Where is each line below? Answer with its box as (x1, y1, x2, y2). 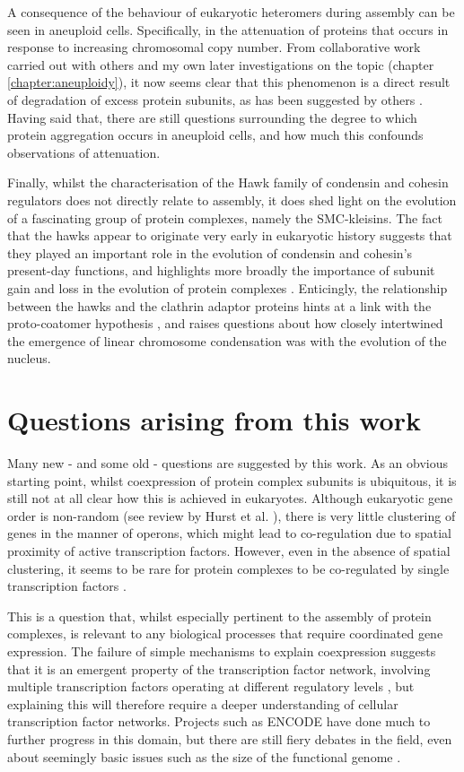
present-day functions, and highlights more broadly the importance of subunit (7, 261, 435, 280)
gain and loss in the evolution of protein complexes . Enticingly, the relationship (7, 278, 448, 297)
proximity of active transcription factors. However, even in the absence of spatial (7, 541, 451, 559)
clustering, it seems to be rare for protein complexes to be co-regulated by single (7, 559, 450, 577)
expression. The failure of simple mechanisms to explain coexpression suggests (7, 641, 436, 660)
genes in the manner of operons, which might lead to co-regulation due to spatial (7, 524, 452, 542)
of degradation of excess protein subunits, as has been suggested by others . (7, 90, 423, 108)
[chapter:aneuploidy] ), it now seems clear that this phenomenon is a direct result (7, 73, 451, 91)
